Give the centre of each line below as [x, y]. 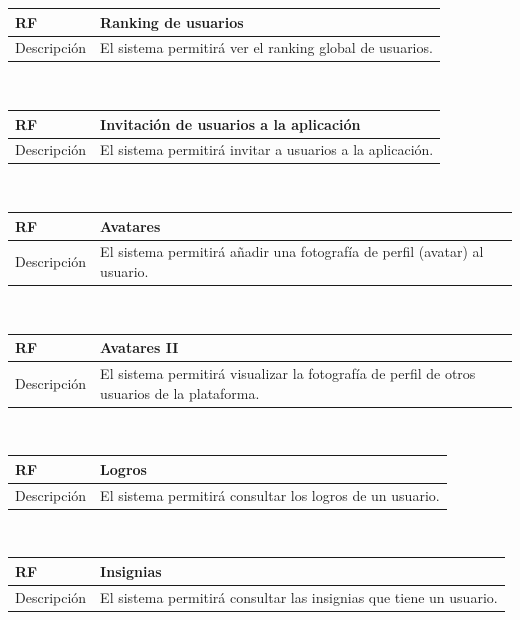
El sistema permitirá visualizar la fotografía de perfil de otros [288, 373]
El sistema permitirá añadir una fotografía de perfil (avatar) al [292, 251]
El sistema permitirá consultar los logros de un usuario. [270, 494]
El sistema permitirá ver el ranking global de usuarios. [266, 47]
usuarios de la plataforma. [180, 392]
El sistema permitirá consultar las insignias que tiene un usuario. [299, 596]
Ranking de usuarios [172, 21]
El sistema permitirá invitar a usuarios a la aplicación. [267, 149]
